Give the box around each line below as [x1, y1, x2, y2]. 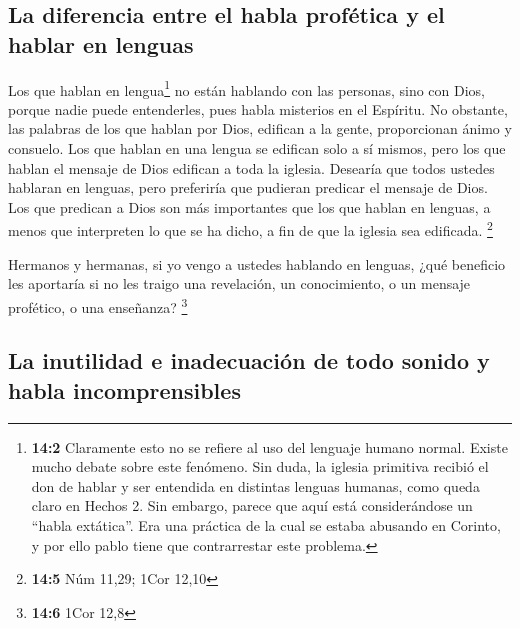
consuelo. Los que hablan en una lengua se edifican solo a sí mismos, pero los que [8, 138, 506, 159]
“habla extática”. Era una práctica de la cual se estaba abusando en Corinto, [31, 515, 501, 536]
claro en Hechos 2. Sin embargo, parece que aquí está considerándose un [31, 495, 473, 516]
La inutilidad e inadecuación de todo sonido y [8, 345, 490, 376]
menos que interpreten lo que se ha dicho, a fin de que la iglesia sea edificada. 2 [8, 217, 493, 241]
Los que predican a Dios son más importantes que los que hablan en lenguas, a [8, 196, 491, 217]
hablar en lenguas [8, 28, 194, 59]
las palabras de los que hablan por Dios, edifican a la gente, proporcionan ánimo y [8, 118, 512, 139]
